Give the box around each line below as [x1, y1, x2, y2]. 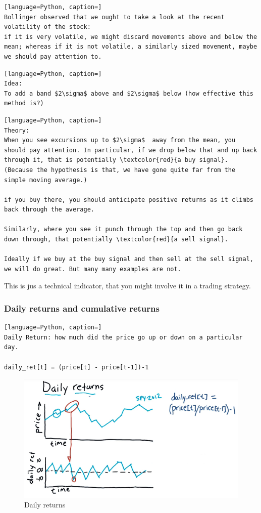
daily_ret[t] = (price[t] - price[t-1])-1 [4, 363, 149, 371]
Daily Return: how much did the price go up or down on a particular [4, 333, 243, 341]
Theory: [4, 126, 30, 134]
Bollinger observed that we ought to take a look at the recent [4, 13, 225, 21]
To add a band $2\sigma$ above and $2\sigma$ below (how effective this [4, 90, 253, 97]
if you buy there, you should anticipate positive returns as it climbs [4, 196, 253, 203]
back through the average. [4, 206, 94, 213]
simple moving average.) [4, 176, 87, 184]
